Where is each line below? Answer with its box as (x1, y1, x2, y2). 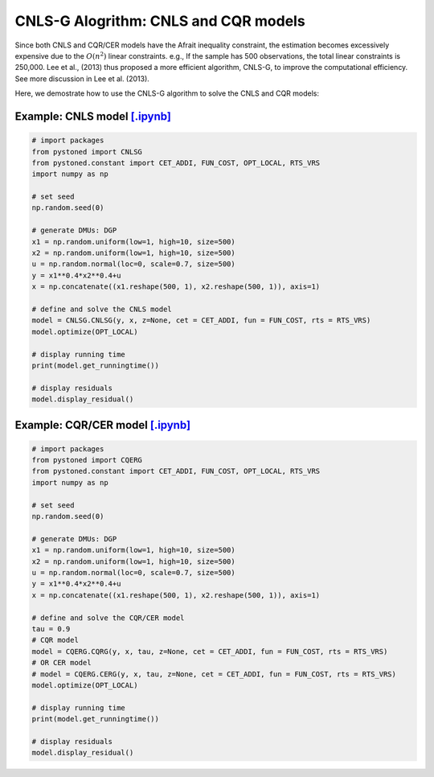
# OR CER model (31, 658, 92, 668)
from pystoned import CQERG (31, 455, 142, 465)
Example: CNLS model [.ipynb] (14, 109, 172, 123)
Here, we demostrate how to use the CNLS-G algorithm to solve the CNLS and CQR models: (14, 88, 319, 98)
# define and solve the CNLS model (31, 304, 172, 314)
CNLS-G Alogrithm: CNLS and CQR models (14, 12, 305, 30)
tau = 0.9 (31, 624, 71, 633)
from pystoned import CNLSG (31, 147, 142, 156)
